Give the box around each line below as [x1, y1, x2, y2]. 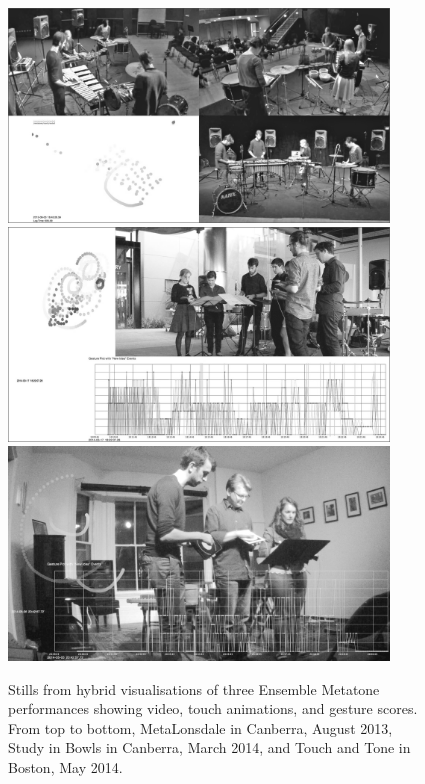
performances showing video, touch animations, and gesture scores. [8, 698, 418, 719]
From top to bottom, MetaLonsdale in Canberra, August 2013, [8, 717, 393, 738]
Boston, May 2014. [8, 757, 123, 778]
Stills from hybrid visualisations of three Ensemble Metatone [8, 678, 380, 699]
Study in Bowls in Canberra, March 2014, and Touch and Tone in [8, 737, 411, 758]
